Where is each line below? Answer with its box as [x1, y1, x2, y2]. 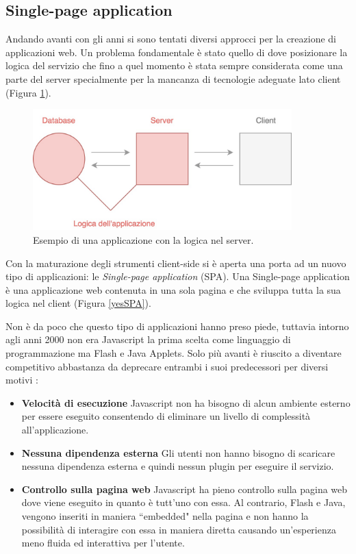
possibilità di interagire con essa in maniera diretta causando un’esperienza [21, 522, 336, 536]
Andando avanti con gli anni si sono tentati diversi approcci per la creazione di [5, 32, 337, 46]
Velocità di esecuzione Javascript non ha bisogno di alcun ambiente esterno [21, 395, 351, 410]
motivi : [5, 373, 38, 387]
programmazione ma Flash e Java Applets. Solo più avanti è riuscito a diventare [5, 346, 342, 360]
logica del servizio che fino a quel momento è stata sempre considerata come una [5, 58, 343, 73]
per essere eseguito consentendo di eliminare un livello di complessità [21, 409, 311, 423]
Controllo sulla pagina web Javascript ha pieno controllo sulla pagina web [21, 481, 348, 496]
